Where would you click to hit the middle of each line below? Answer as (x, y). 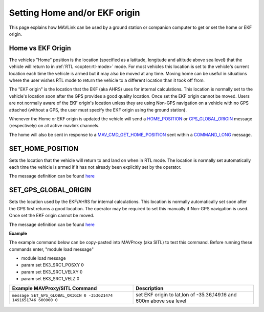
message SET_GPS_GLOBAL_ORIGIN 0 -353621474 (62, 295)
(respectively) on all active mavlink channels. (54, 126)
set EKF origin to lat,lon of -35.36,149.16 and (186, 294)
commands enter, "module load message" (51, 249)
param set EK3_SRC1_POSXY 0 (53, 265)
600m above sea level (161, 301)
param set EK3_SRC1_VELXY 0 (52, 272)
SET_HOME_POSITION (44, 148)
